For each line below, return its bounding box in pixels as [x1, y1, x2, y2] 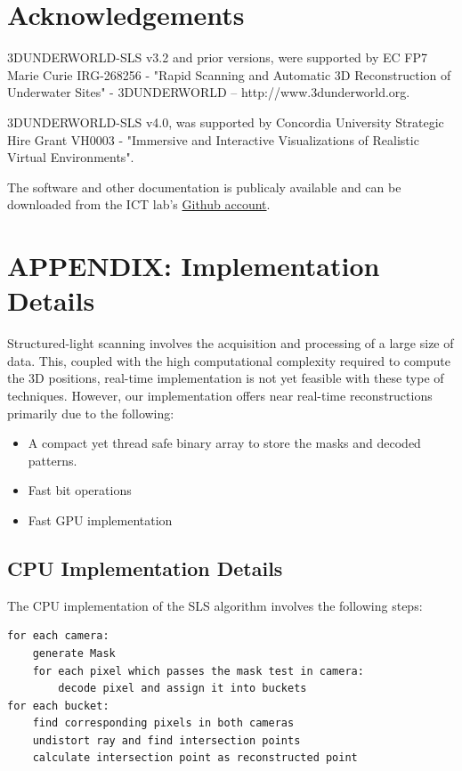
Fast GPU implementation [28, 510, 173, 529]
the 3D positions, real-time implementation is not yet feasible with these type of [7, 369, 444, 387]
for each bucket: [7, 699, 109, 712]
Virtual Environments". [7, 148, 134, 166]
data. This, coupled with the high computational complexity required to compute [7, 351, 450, 369]
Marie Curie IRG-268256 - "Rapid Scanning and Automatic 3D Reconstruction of [7, 65, 451, 84]
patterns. [28, 450, 77, 469]
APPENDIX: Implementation [7, 248, 380, 284]
